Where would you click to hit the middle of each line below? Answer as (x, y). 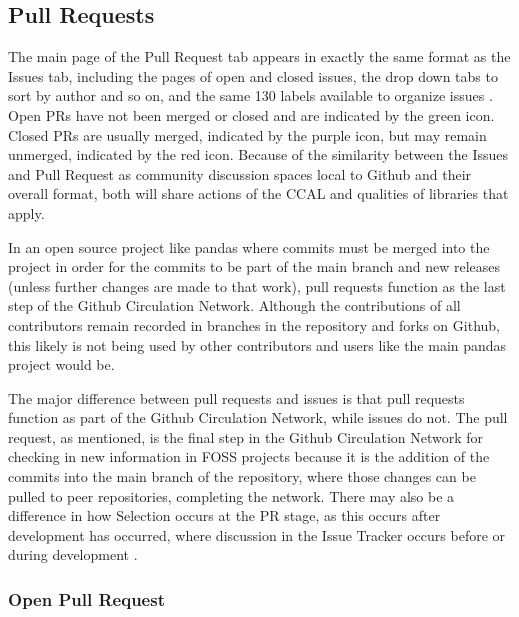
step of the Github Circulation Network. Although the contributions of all (234, 305)
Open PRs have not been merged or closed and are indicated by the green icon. (251, 114)
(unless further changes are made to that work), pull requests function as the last (257, 285)
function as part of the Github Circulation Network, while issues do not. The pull (258, 417)
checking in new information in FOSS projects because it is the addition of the (249, 456)
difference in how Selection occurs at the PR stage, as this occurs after (224, 515)
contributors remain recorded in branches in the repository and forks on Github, (254, 324)
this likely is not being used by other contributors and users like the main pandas (257, 344)
